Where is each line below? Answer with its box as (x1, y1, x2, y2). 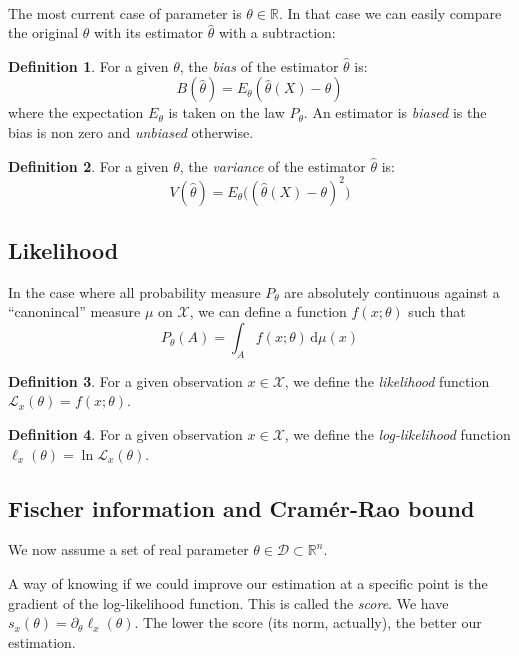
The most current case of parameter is (8, 2, 242, 23)
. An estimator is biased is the (303, 102, 487, 123)
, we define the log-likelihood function (284, 424, 511, 445)
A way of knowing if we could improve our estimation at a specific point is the (8, 573, 488, 594)
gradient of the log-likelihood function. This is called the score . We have (8, 592, 449, 613)
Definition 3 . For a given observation (8, 370, 243, 391)
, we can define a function (189, 301, 347, 322)
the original (8, 22, 79, 43)
